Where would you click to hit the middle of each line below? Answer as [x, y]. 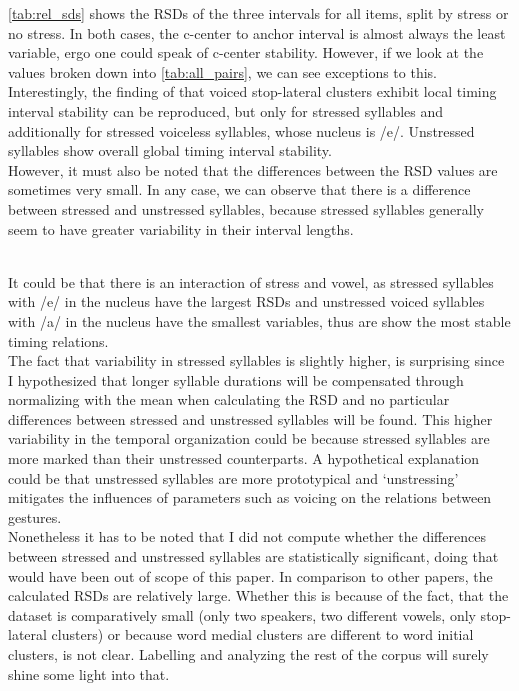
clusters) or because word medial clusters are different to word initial [262, 634]
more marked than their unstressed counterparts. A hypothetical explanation [244, 458]
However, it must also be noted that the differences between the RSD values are [253, 169]
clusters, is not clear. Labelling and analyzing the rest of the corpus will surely [248, 654]
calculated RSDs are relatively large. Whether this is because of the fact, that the [258, 595]
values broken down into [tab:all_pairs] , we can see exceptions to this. [223, 71]
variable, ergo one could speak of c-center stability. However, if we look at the [246, 52]
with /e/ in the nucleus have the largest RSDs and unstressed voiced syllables [246, 301]
